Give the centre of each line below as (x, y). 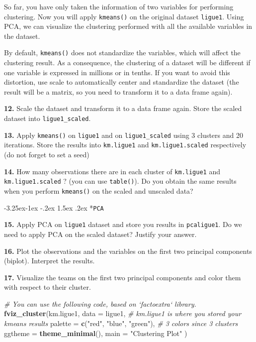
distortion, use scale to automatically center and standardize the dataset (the (122, 82)
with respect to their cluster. (47, 287)
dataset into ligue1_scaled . (47, 118)
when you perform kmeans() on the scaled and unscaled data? (99, 190)
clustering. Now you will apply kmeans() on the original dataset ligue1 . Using (124, 16)
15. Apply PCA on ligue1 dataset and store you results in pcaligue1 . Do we (123, 224)
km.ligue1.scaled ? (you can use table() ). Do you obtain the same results (120, 181)
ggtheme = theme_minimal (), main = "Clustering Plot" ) (96, 333)
